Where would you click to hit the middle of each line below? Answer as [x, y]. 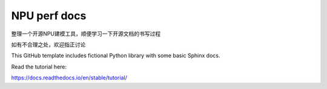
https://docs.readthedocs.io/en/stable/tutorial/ [69, 78]
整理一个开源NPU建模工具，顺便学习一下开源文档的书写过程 [86, 34]
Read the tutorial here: [39, 67]
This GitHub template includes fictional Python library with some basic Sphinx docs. [116, 56]
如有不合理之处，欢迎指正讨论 [48, 44]
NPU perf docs [49, 16]
